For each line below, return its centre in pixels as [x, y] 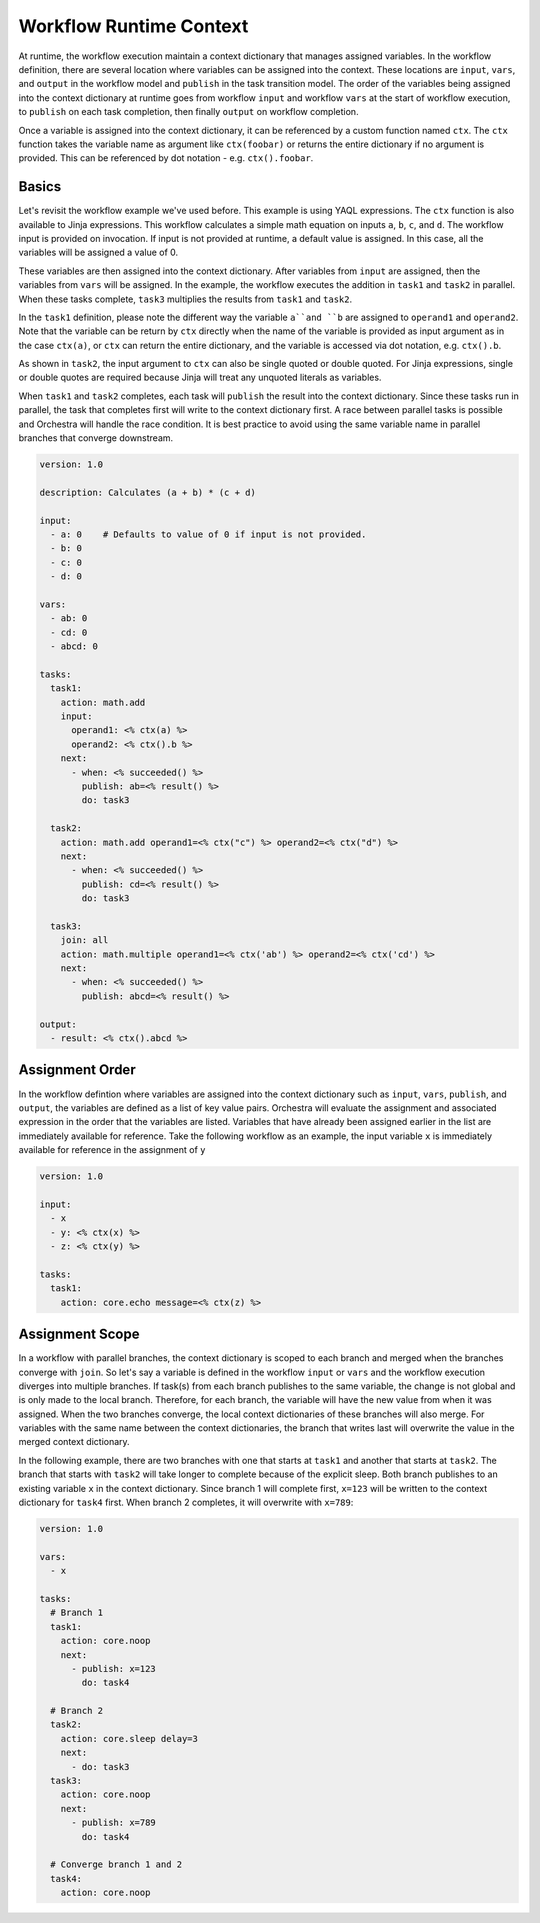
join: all [84, 940]
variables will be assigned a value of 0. [98, 252]
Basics [40, 186]
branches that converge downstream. [96, 438]
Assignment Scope [79, 1334]
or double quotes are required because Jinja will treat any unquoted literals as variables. [200, 377]
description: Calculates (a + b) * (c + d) [148, 492]
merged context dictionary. [74, 1442]
